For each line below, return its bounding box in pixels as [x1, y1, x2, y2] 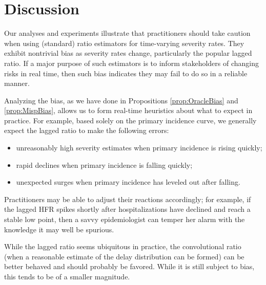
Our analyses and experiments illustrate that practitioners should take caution [4, 28, 251, 38]
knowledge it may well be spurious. [4, 224, 114, 234]
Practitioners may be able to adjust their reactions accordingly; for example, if [4, 193, 251, 204]
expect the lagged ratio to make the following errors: [4, 125, 169, 136]
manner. [4, 78, 30, 89]
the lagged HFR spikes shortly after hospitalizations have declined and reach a [4, 204, 251, 214]
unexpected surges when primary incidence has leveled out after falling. [16, 177, 240, 187]
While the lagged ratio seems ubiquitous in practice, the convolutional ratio [4, 241, 241, 252]
